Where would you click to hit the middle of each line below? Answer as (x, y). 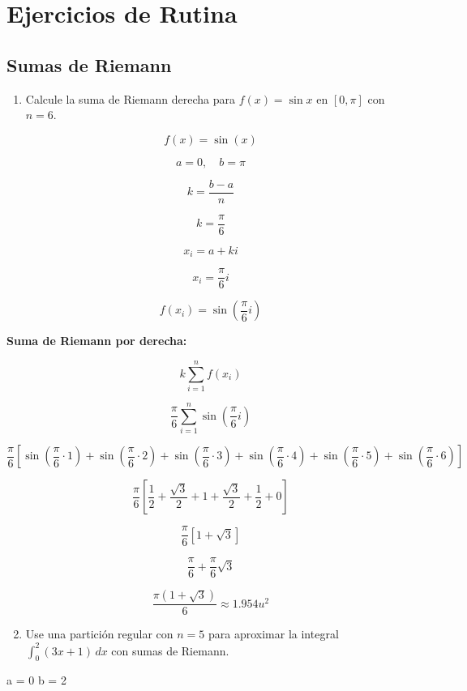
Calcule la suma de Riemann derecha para (130, 98)
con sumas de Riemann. (170, 650)
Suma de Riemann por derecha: (97, 341)
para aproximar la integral (274, 634)
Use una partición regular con (99, 634)
